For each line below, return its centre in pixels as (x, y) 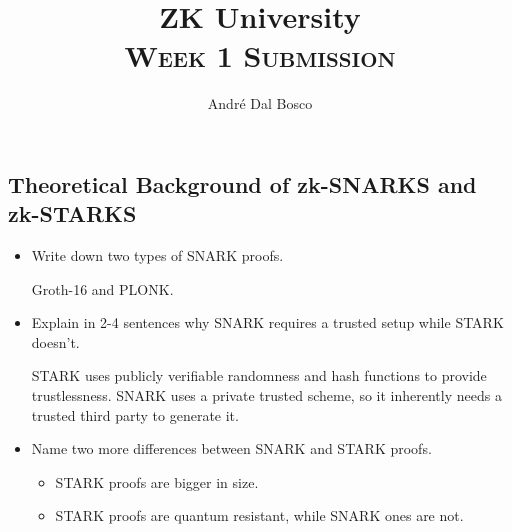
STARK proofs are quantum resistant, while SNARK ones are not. (259, 515)
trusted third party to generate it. (135, 414)
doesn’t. (55, 341)
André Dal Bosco (260, 103)
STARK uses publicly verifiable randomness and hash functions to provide (259, 375)
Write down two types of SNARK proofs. (157, 255)
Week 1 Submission (260, 55)
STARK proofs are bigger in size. (157, 481)
